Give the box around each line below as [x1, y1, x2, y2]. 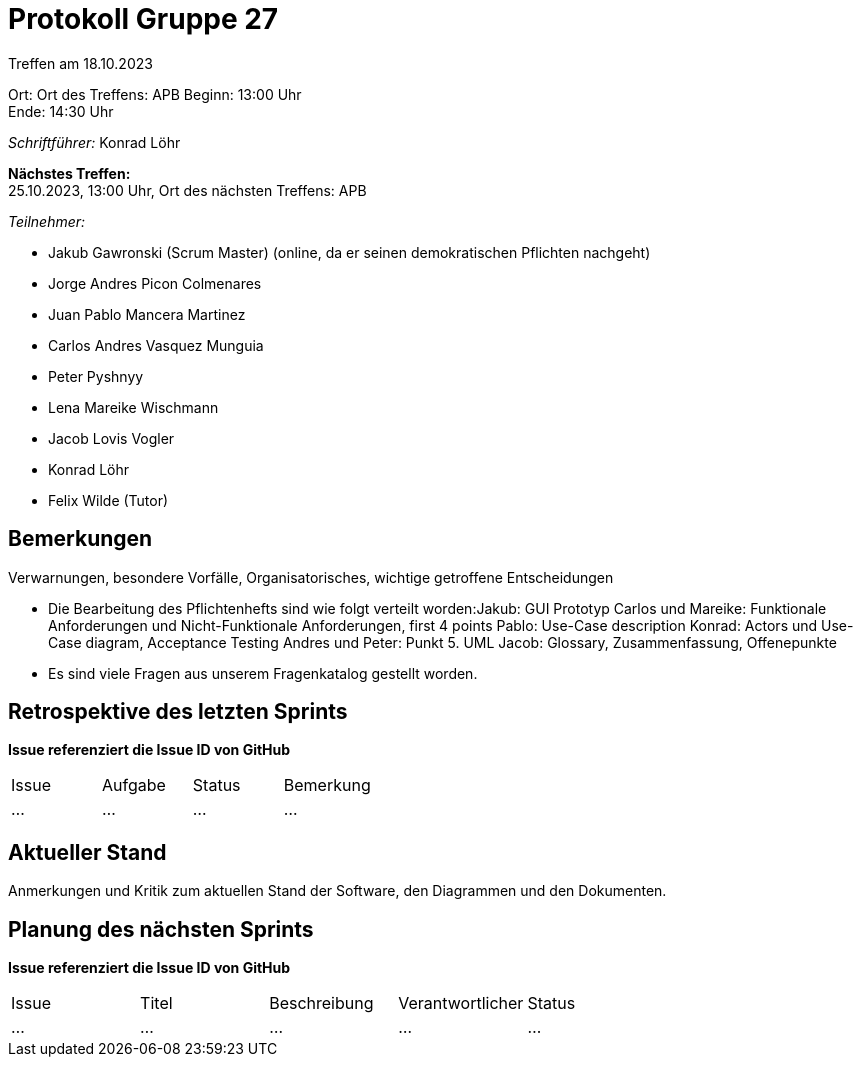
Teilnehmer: [8, 212, 86, 230]
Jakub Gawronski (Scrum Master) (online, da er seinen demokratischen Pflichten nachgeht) [48, 243, 651, 261]
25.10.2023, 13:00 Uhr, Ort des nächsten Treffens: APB [8, 181, 367, 199]
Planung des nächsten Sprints [8, 916, 314, 942]
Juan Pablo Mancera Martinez [48, 305, 246, 323]
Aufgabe [101, 775, 166, 796]
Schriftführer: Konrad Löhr [8, 133, 181, 151]
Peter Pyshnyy [48, 367, 144, 385]
